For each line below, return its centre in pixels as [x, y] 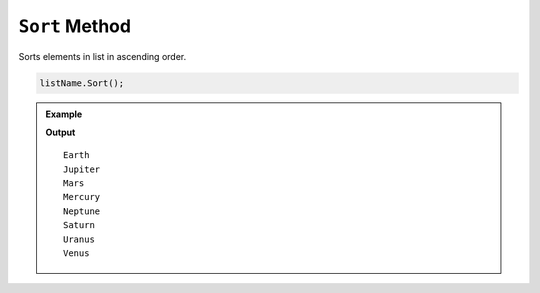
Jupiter [82, 169]
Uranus [79, 239]
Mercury [82, 197]
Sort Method [75, 26]
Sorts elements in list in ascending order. [102, 56]
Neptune [82, 211]
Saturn [79, 225]
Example [64, 114]
